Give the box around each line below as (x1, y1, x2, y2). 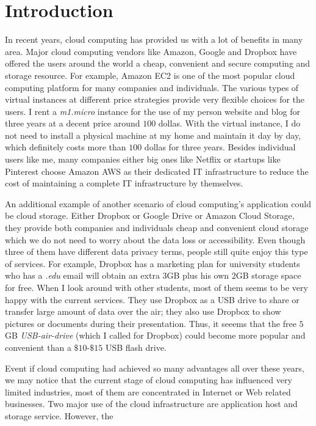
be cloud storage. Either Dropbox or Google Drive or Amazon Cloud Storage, (5, 209, 295, 222)
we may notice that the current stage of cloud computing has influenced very (5, 373, 292, 386)
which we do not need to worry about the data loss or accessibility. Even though (5, 233, 306, 246)
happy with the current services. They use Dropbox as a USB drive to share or (5, 293, 300, 306)
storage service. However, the (5, 409, 113, 422)
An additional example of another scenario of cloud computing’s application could (5, 197, 311, 210)
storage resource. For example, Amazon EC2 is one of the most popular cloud (5, 68, 295, 81)
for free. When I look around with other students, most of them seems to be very (5, 281, 308, 293)
